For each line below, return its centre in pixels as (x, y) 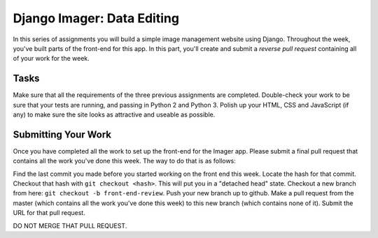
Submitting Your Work (62, 134)
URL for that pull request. (49, 213)
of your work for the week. (51, 59)
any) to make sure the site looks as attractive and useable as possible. (114, 114)
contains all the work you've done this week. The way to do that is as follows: (124, 161)
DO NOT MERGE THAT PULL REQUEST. (70, 225)
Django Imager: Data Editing (96, 18)
